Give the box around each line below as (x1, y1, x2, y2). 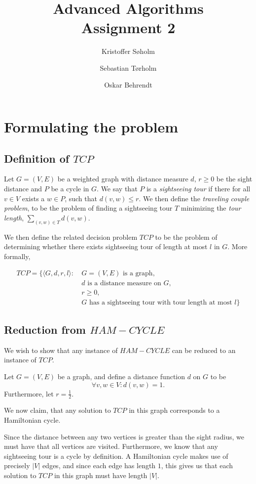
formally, (4, 251, 31, 261)
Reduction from (4, 322, 86, 337)
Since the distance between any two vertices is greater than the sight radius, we (4, 431, 244, 441)
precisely (4, 460, 30, 471)
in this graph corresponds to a (129, 405, 220, 415)
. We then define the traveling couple (139, 193, 250, 203)
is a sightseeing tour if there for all (146, 183, 251, 194)
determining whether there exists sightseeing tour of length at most (4, 241, 208, 252)
